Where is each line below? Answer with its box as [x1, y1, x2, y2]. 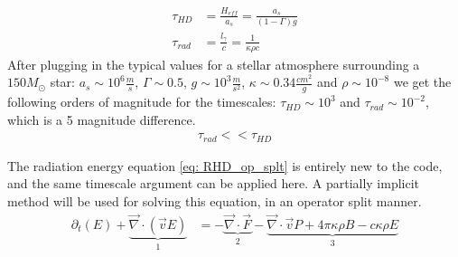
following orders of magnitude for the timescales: [7, 92, 276, 111]
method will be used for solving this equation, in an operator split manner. [7, 191, 422, 210]
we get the [393, 72, 452, 91]
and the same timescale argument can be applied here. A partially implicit [7, 174, 420, 193]
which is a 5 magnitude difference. [7, 109, 196, 128]
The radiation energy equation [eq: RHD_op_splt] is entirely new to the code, [7, 156, 443, 175]
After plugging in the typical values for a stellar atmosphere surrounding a [7, 54, 420, 73]
